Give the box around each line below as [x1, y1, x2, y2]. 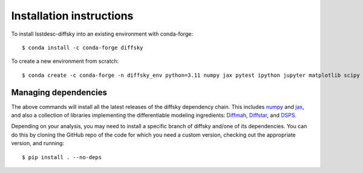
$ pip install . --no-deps [22, 154, 102, 160]
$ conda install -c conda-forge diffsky [22, 44, 143, 51]
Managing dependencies [11, 87, 108, 97]
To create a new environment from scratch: [11, 57, 119, 65]
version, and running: [11, 140, 65, 147]
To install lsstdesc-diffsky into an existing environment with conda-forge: [11, 30, 194, 38]
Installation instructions [11, 9, 134, 22]
